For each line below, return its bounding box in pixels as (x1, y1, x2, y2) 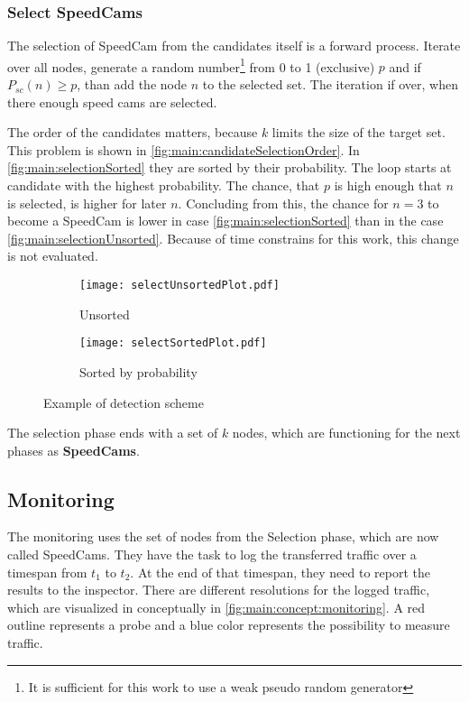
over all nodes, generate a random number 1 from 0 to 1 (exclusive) (7, 54, 375, 76)
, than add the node (77, 75, 187, 94)
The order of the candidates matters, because (7, 123, 258, 142)
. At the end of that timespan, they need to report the (130, 562, 430, 581)
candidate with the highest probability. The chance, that (7, 176, 320, 195)
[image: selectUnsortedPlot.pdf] (79, 279, 280, 291)
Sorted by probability (79, 362, 198, 381)
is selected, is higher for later (7, 193, 167, 212)
